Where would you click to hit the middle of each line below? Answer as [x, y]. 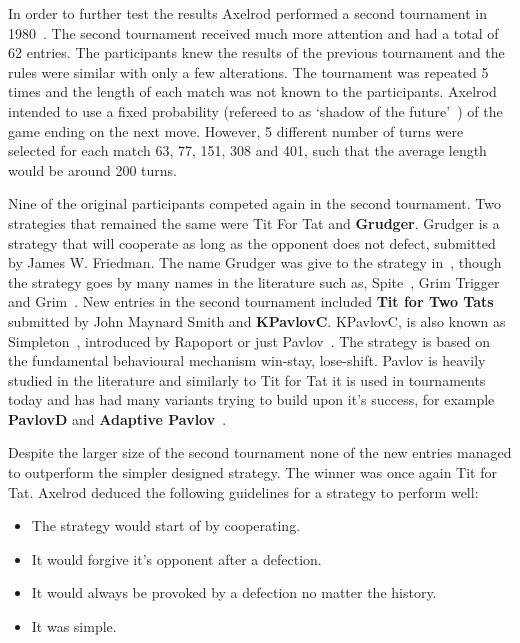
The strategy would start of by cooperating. [166, 525]
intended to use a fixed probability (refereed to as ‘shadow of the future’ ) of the [255, 110]
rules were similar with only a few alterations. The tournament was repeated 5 [248, 71]
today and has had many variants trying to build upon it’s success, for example [251, 399]
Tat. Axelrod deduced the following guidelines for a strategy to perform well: [243, 491]
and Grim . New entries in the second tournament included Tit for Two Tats [251, 301]
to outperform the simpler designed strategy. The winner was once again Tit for [252, 472]
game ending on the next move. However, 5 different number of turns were [236, 130]
